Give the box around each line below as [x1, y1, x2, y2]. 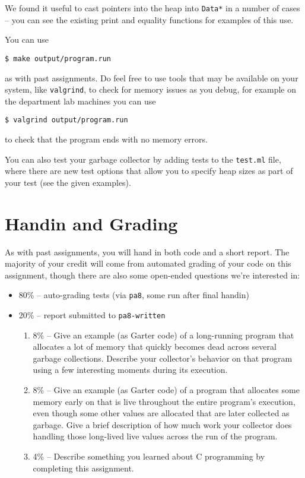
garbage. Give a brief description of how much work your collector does [33, 418, 292, 430]
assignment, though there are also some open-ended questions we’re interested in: [5, 268, 300, 281]
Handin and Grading [5, 211, 178, 235]
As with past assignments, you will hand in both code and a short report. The [5, 245, 290, 258]
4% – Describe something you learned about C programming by [33, 450, 265, 462]
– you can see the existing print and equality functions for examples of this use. [5, 13, 294, 26]
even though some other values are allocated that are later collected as [33, 407, 290, 419]
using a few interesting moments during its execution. [33, 363, 228, 376]
